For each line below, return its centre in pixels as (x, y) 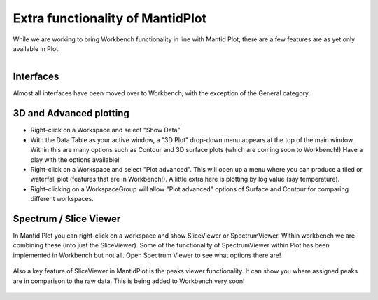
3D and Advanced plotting (71, 113)
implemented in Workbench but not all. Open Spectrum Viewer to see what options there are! (147, 255)
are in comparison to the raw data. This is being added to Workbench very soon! (129, 281)
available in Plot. (36, 48)
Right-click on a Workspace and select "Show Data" (106, 130)
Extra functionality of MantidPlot (110, 18)
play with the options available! (75, 159)
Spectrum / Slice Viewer (67, 218)
